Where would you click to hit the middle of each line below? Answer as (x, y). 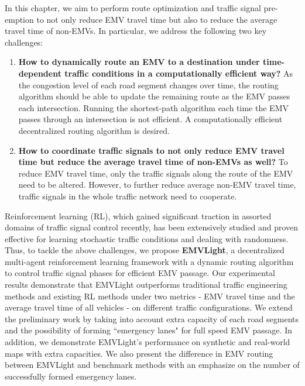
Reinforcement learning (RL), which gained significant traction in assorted (138, 216)
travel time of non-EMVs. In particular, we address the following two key (136, 31)
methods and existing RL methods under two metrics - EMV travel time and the (150, 296)
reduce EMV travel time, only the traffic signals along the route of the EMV (156, 173)
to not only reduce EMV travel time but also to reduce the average (157, 19)
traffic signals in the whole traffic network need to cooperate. (128, 196)
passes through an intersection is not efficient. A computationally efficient (150, 119)
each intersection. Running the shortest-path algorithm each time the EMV (153, 107)
